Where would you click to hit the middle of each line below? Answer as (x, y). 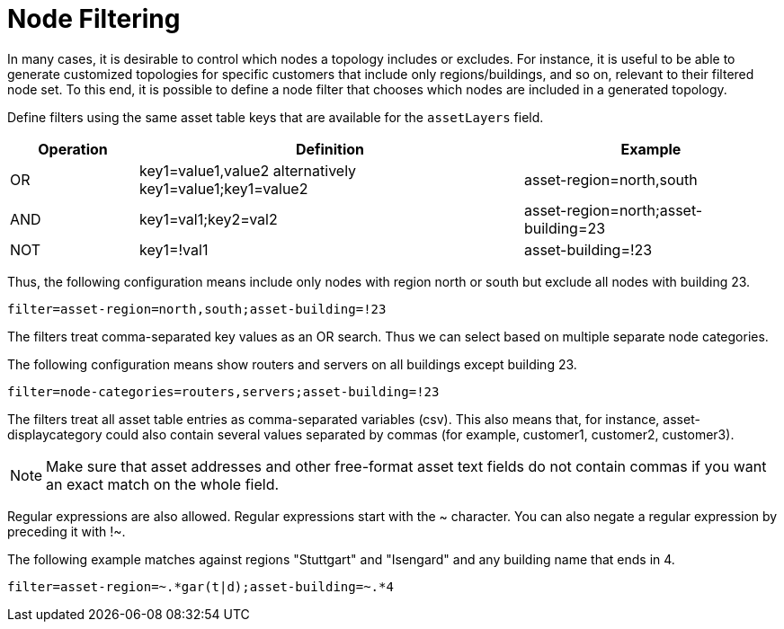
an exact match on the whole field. (163, 484)
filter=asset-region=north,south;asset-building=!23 (197, 309)
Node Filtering (94, 19)
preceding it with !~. (67, 531)
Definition (330, 149)
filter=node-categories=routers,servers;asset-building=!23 (223, 391)
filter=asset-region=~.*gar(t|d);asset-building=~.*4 (200, 586)
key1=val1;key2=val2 (208, 219)
